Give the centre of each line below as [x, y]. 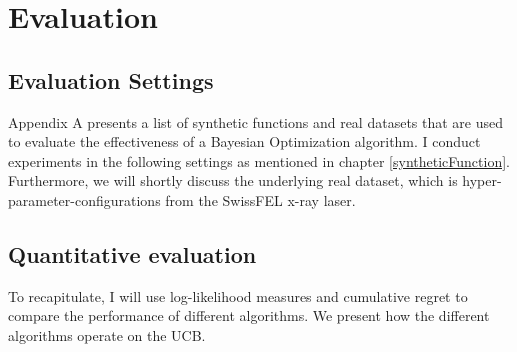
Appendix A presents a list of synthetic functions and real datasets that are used [256, 121]
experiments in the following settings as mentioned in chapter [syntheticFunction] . [259, 160]
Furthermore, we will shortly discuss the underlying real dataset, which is [233, 180]
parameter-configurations [84, 199]
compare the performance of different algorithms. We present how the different [249, 315]
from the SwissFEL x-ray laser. [260, 199]
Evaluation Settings [111, 79]
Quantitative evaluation [132, 253]
